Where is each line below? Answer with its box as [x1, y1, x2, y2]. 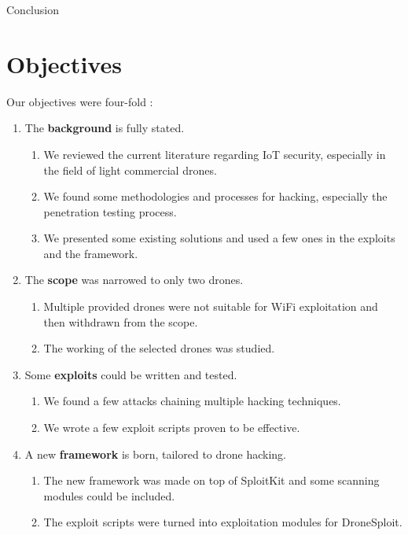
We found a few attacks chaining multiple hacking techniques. [43, 393, 341, 409]
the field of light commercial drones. [43, 161, 217, 178]
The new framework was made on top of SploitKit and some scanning [43, 472, 380, 489]
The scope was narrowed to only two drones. [24, 271, 244, 288]
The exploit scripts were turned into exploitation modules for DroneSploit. [43, 514, 402, 530]
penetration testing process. [43, 203, 177, 220]
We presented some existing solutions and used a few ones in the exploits [43, 230, 395, 246]
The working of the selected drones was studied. [43, 340, 275, 356]
